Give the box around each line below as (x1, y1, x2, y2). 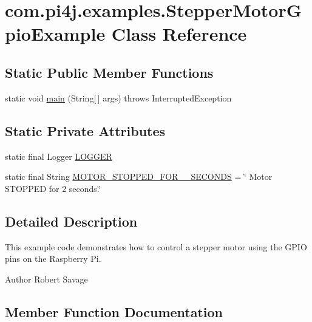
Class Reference (111, 21, 247, 46)
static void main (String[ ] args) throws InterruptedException (5, 91, 232, 104)
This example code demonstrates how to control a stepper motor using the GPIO (5, 240, 307, 253)
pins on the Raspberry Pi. (5, 252, 101, 265)
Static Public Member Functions (5, 63, 214, 81)
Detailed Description (5, 211, 138, 230)
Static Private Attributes (5, 121, 166, 140)
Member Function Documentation (5, 302, 223, 321)
